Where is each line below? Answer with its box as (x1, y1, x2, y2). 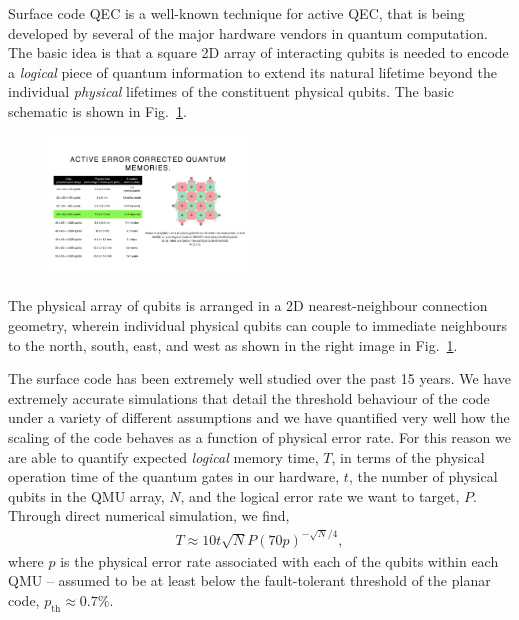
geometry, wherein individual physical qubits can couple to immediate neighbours (8, 315, 507, 336)
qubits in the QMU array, (8, 485, 165, 506)
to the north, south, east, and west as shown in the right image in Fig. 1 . (8, 334, 458, 355)
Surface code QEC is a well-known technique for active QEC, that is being (8, 3, 465, 23)
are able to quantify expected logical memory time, (8, 446, 319, 467)
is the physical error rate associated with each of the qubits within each (60, 550, 499, 571)
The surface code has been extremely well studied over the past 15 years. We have (8, 368, 511, 389)
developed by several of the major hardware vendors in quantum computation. (8, 22, 488, 43)
